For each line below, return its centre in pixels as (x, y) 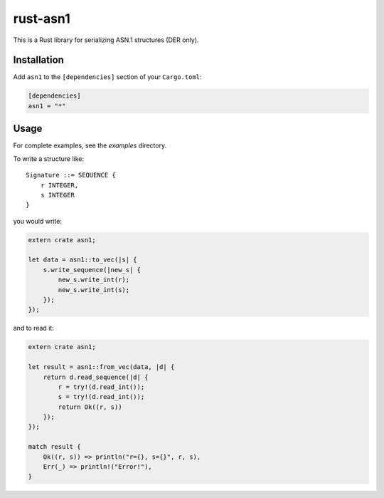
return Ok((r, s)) (90, 407)
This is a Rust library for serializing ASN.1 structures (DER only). (106, 40)
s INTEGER (57, 195)
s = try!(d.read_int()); (101, 397)
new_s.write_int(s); (94, 290)
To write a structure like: (49, 159)
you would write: (37, 221)
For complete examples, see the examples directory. (90, 145)
